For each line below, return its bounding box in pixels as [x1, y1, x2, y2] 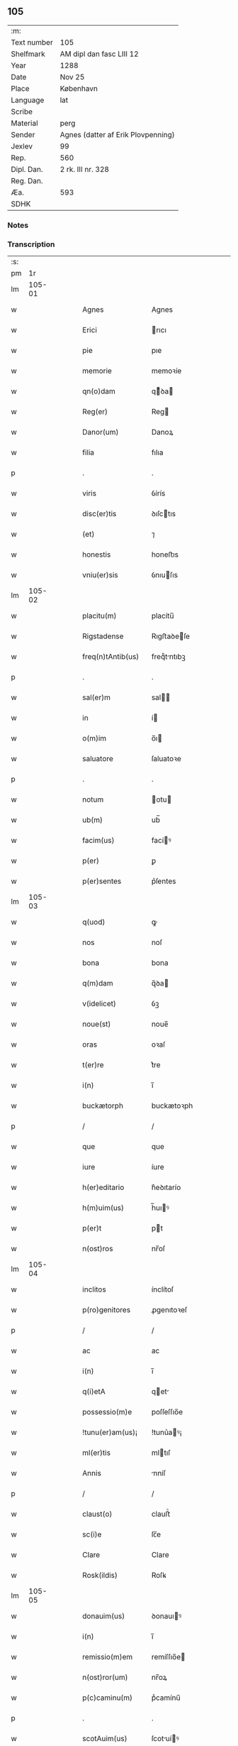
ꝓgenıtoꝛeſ [151, 1305, 188, 1315]
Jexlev [11, 141, 33, 151]
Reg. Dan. [11, 175, 44, 185]
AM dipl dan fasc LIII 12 [59, 49, 140, 59]
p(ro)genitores [82, 1305, 131, 1315]
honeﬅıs [151, 550, 179, 560]
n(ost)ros [82, 1244, 113, 1254]
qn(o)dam [82, 386, 115, 396]
